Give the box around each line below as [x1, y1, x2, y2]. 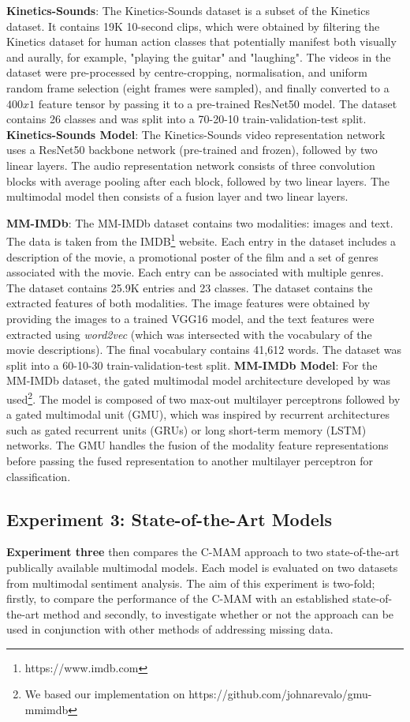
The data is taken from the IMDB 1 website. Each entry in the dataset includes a [6, 231, 397, 249]
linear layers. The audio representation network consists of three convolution [6, 156, 375, 173]
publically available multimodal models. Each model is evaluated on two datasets [6, 558, 398, 575]
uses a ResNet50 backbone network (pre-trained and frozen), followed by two [6, 141, 378, 158]
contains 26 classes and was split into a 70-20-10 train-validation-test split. [6, 111, 367, 127]
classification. [6, 468, 71, 484]
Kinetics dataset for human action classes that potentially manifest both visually [6, 33, 397, 50]
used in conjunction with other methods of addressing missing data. [6, 621, 334, 637]
